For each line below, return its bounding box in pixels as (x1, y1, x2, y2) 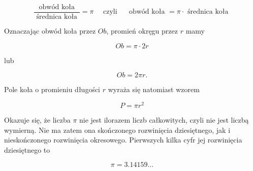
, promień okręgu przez (106, 25, 178, 36)
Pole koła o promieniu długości (4, 84, 100, 95)
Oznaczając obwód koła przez (4, 25, 96, 36)
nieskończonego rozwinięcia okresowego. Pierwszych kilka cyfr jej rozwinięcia (4, 134, 242, 145)
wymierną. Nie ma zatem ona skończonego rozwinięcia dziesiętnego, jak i (4, 124, 231, 135)
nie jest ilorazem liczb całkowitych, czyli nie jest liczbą (79, 114, 249, 125)
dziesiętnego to (4, 144, 50, 155)
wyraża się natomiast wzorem (108, 84, 200, 95)
